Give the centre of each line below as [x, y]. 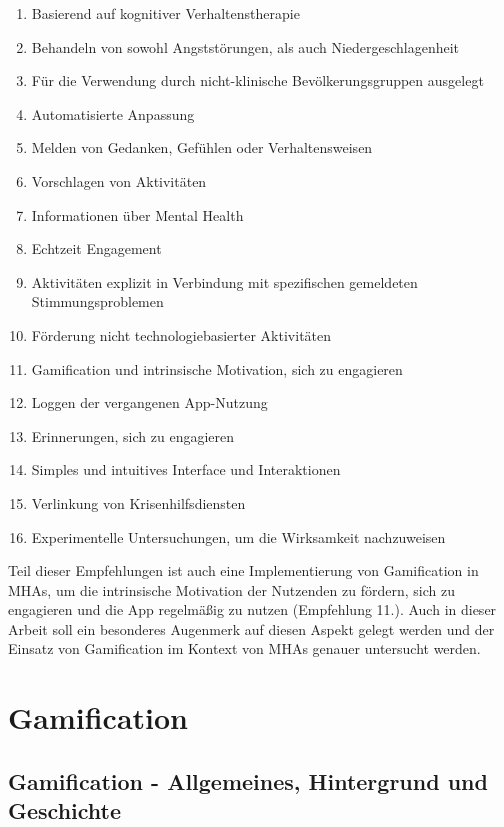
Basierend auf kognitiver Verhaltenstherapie [165, 13]
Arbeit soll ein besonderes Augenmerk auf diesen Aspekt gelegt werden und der [251, 628]
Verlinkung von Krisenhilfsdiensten [138, 502]
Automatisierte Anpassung [113, 113]
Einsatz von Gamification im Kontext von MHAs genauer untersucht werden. [244, 648]
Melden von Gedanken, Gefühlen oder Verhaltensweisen [202, 147]
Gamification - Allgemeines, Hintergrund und [248, 780]
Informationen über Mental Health [137, 214]
